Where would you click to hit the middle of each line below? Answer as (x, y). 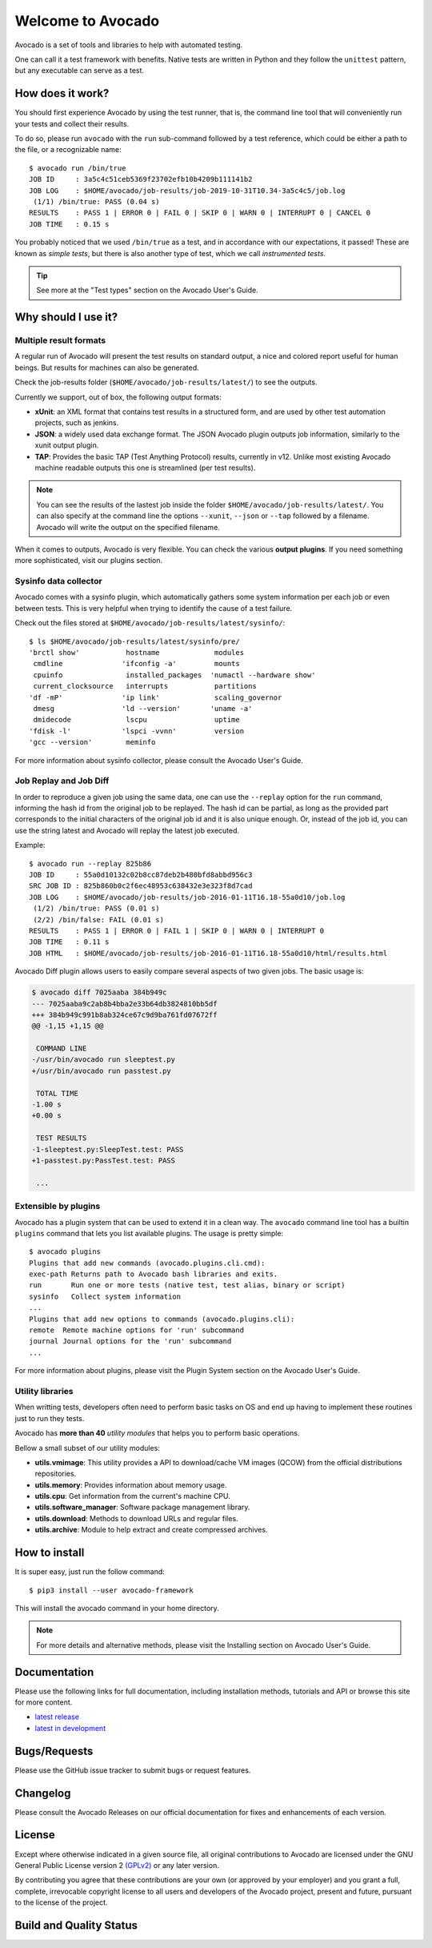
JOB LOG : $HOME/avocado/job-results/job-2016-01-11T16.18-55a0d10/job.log (187, 897)
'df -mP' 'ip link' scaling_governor (156, 697)
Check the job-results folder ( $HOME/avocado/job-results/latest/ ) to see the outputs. (166, 382)
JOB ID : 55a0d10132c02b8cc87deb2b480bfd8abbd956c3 (141, 875)
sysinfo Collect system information (105, 1296)
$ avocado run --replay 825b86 (90, 864)
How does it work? (62, 93)
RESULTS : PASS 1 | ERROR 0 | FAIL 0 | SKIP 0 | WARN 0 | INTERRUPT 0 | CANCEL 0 (200, 213)
